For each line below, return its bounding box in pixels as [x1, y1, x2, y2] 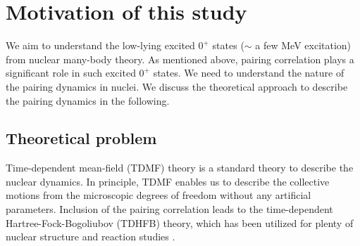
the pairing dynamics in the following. [6, 93, 170, 108]
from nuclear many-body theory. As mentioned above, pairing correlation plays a [6, 51, 354, 66]
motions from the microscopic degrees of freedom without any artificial [6, 188, 311, 202]
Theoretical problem [6, 127, 157, 149]
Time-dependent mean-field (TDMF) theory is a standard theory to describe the [6, 160, 354, 175]
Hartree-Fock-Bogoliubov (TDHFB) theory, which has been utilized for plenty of [6, 215, 354, 230]
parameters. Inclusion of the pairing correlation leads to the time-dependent [6, 202, 333, 216]
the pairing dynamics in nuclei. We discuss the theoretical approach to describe [6, 79, 348, 93]
